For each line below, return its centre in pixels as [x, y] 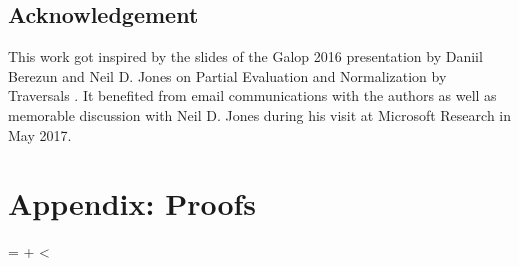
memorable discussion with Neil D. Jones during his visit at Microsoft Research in [260, 114]
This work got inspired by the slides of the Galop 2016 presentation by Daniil [245, 56]
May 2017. [40, 134]
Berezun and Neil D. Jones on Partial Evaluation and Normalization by [227, 75]
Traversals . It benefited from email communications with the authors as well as [252, 95]
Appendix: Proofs [132, 203]
